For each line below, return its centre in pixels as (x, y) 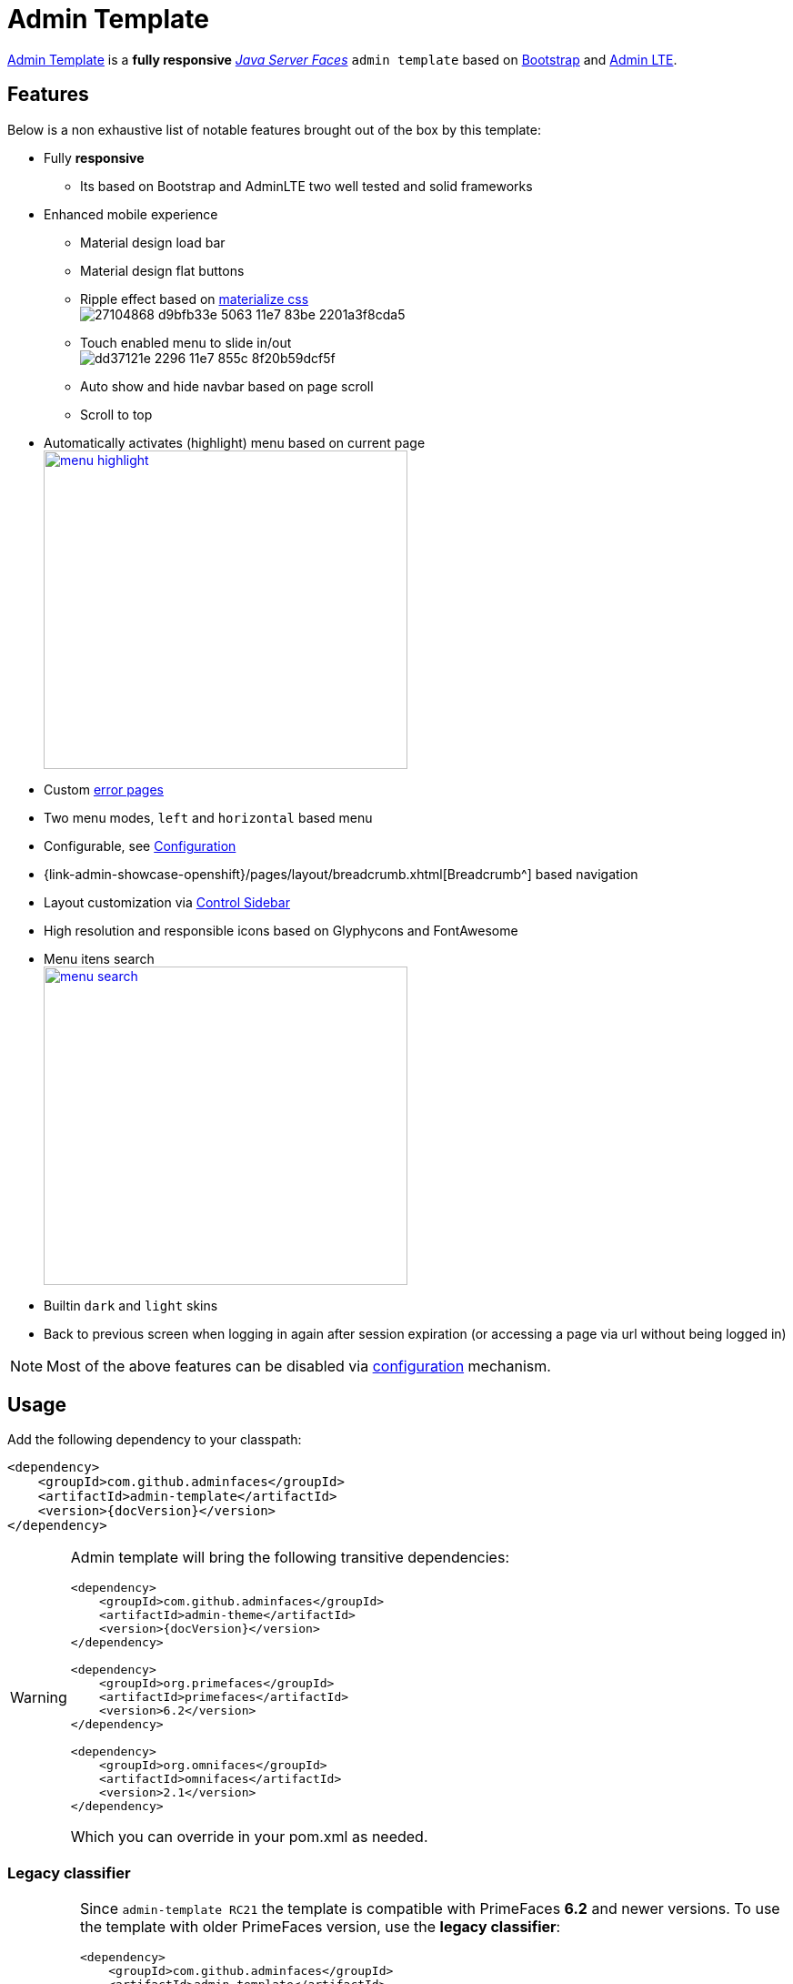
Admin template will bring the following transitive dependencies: (290, 1558)
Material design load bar (153, 242)
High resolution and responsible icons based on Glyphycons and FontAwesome (281, 930)
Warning (39, 1697)
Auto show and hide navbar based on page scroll (227, 386)
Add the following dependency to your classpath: (155, 1440)
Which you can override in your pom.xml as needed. (249, 1837)
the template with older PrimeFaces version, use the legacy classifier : (320, 1927)
